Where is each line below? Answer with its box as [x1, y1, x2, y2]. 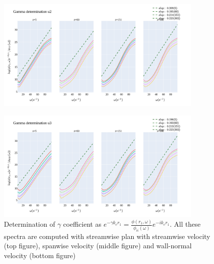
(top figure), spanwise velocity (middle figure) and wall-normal [4, 240, 192, 251]
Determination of [4, 219, 55, 229]
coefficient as [63, 219, 101, 229]
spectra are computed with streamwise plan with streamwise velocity [4, 231, 211, 241]
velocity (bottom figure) [4, 250, 76, 260]
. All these [169, 219, 201, 229]
